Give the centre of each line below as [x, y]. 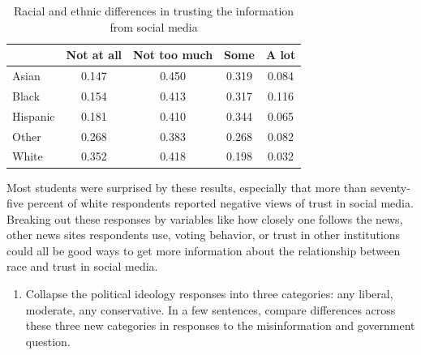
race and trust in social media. [82, 266]
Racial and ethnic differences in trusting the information [154, 11]
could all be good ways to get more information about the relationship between [204, 250]
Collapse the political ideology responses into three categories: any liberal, [209, 294]
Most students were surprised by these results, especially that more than [187, 187]
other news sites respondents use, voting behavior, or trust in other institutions [204, 235]
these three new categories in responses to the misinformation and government [220, 325]
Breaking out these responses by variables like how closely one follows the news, [205, 218]
